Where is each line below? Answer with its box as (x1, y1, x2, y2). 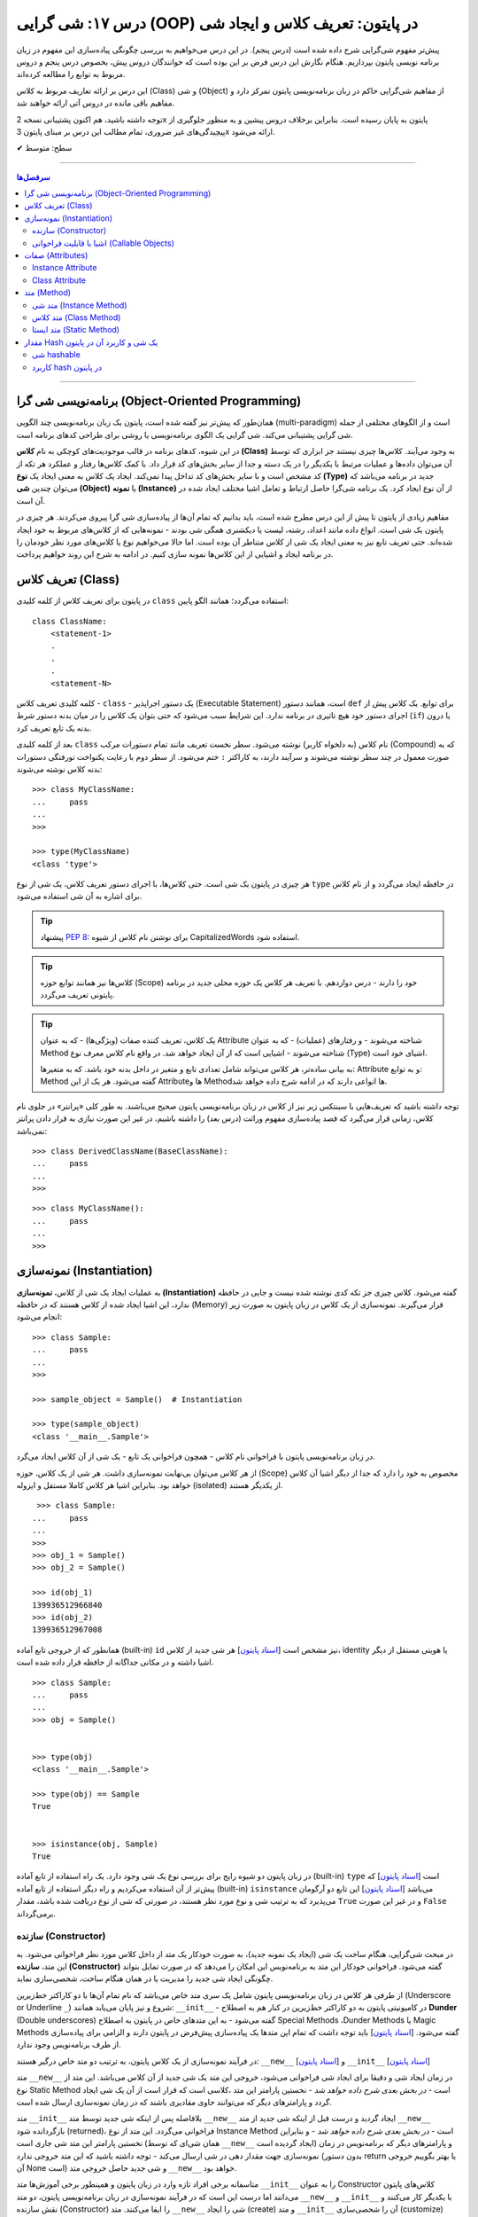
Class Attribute (32, 275, 86, 286)
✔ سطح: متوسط (16, 143, 73, 153)
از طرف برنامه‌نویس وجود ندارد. (16, 2040, 121, 2050)
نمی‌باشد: (16, 1125, 48, 1136)
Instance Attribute (32, 262, 97, 273)
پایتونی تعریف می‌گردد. (40, 990, 115, 1000)
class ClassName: (32, 616, 107, 626)
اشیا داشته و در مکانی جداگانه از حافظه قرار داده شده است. (16, 1657, 214, 1667)
